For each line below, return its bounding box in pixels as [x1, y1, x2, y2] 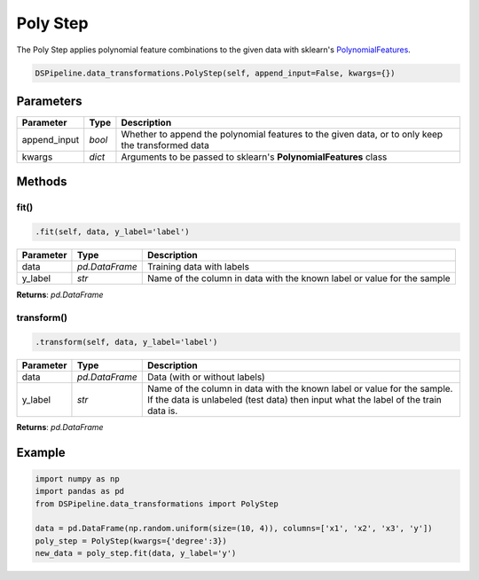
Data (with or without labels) [146, 371, 265, 383]
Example [16, 444, 66, 460]
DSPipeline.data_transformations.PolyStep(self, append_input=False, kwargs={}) [35, 67, 396, 78]
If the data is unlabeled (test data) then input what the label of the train [146, 393, 443, 405]
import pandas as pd [35, 486, 124, 497]
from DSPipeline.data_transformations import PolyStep [35, 498, 279, 509]
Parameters [16, 93, 82, 108]
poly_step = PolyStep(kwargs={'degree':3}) [35, 536, 228, 545]
